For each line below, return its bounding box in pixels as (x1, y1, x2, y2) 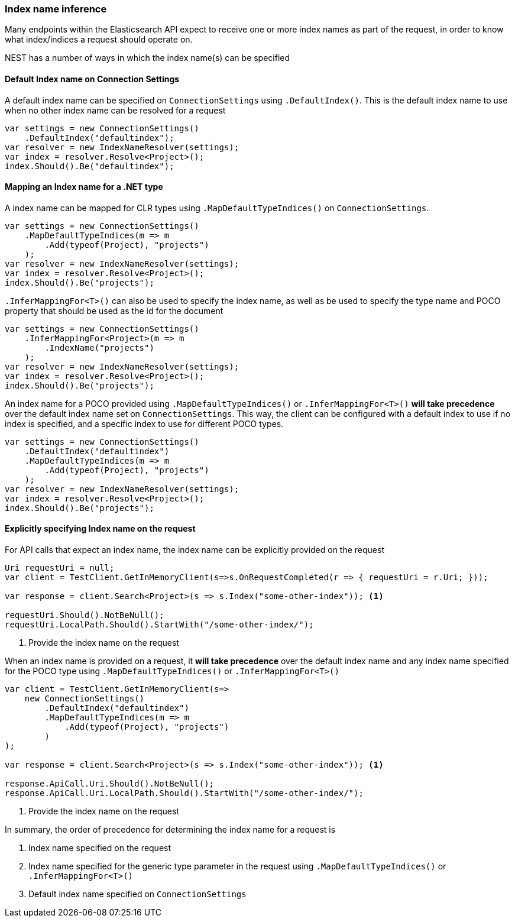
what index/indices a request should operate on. (5, 34, 193, 45)
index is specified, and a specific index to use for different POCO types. (5, 418, 284, 429)
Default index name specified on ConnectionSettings (28, 889, 247, 900)
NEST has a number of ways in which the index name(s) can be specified (5, 53, 290, 63)
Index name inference (5, 3, 107, 15)
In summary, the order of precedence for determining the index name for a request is (5, 824, 336, 835)
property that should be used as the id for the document (5, 305, 224, 316)
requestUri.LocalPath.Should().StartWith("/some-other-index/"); (5, 620, 314, 630)
